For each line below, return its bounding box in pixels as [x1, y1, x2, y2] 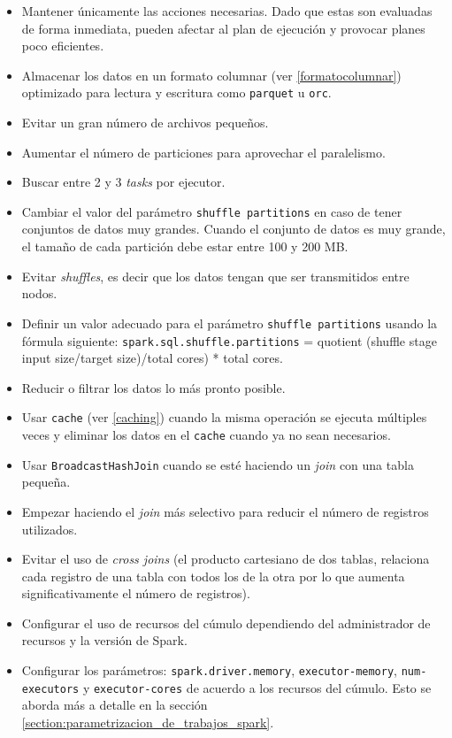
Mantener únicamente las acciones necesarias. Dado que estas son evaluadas [21, 2, 433, 19]
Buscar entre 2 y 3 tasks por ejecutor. [21, 173, 226, 191]
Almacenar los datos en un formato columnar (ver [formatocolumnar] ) [21, 65, 402, 84]
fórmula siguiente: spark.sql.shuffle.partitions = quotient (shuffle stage [21, 331, 437, 350]
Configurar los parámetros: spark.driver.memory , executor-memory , [21, 661, 398, 680]
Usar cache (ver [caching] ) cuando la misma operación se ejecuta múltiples [21, 408, 427, 427]
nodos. [21, 284, 57, 303]
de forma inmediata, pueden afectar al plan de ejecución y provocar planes [21, 19, 425, 37]
